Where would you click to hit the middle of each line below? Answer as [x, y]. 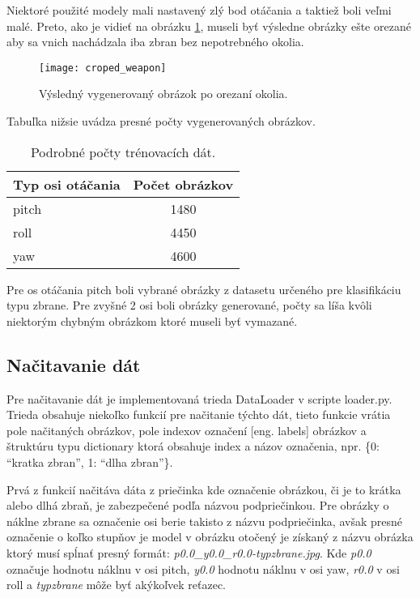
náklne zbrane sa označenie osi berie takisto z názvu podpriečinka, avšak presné [204, 521]
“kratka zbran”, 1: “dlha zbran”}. [90, 461]
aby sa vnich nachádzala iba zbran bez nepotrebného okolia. [155, 42]
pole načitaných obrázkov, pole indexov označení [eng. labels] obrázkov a [187, 430]
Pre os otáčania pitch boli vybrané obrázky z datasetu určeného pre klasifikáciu [204, 289]
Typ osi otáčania [67, 184]
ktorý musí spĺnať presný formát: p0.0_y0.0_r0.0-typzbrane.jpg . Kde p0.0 [189, 552]
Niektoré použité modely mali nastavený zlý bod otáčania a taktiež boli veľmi [199, 10]
